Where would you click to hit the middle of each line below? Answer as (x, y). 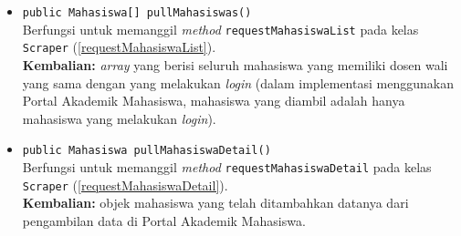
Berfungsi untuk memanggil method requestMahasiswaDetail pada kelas (227, 167)
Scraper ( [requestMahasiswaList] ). (119, 47)
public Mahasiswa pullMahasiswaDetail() (147, 151)
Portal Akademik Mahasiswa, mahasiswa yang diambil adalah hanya (214, 101)
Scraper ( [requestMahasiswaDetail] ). (125, 185)
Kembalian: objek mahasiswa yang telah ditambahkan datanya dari (215, 203)
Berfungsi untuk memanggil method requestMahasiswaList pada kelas (220, 29)
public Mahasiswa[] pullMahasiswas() (137, 13)
